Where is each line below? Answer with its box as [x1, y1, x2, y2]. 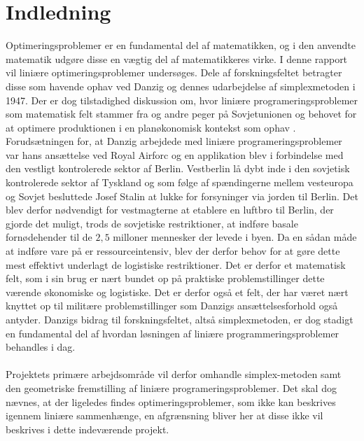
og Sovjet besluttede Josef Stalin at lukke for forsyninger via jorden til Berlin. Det [6, 188, 358, 203]
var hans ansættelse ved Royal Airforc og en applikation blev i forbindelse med [6, 147, 344, 162]
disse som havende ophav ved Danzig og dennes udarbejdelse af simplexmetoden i [6, 78, 356, 93]
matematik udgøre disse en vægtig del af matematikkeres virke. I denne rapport [6, 51, 348, 66]
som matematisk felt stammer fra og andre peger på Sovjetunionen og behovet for [6, 106, 357, 121]
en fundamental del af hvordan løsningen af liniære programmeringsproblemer [6, 325, 339, 340]
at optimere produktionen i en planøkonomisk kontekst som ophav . [6, 120, 296, 134]
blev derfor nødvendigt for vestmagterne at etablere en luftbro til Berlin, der [6, 202, 334, 217]
